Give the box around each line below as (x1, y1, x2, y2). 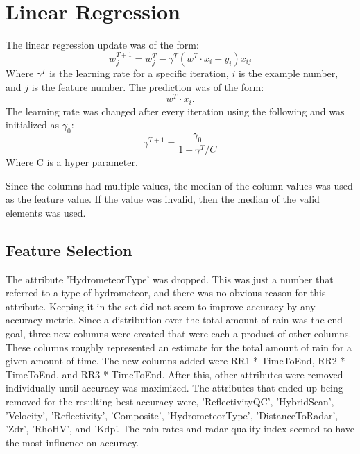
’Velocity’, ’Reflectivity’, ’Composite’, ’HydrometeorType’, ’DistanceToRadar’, (6, 407, 338, 422)
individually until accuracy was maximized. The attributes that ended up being (6, 380, 343, 395)
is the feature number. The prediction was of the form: (31, 79, 264, 94)
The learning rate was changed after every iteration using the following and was (6, 103, 345, 118)
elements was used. (6, 205, 86, 219)
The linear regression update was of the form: (6, 37, 199, 52)
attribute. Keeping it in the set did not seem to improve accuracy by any (6, 299, 316, 313)
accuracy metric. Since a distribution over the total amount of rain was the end (6, 312, 343, 327)
